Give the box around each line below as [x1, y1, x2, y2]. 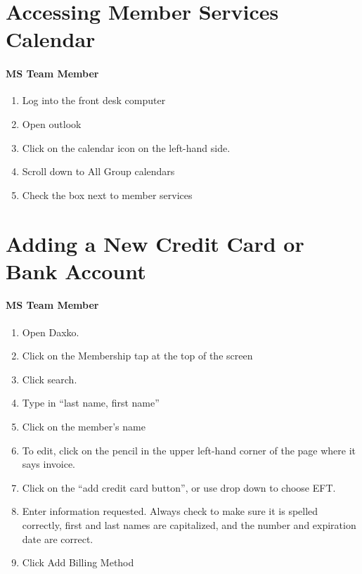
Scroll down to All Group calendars [22, 164, 175, 179]
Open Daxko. [22, 324, 79, 339]
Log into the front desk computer [22, 93, 166, 108]
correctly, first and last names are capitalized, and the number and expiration [22, 518, 356, 532]
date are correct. [22, 531, 93, 546]
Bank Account [6, 256, 146, 285]
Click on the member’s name [22, 419, 146, 434]
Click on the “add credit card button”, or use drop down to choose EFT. [22, 480, 336, 495]
